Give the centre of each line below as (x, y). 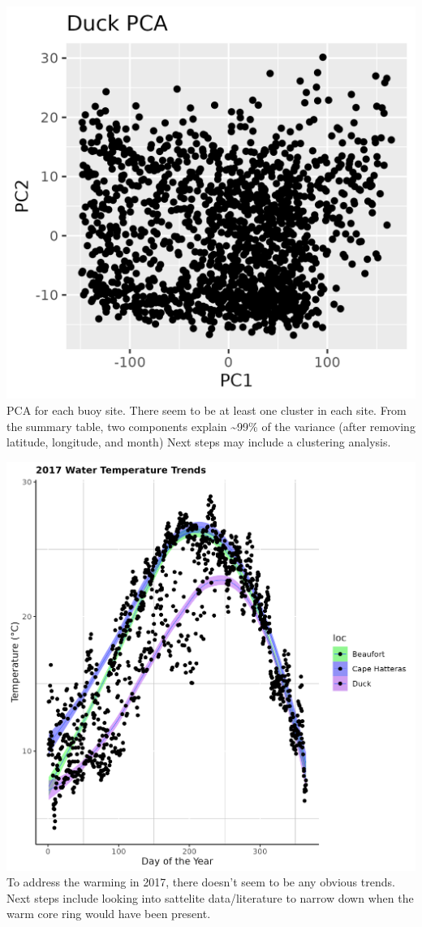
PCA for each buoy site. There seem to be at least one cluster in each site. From (207, 410)
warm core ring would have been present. (109, 914)
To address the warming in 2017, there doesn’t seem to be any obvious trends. (201, 882)
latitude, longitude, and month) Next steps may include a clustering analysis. (199, 442)
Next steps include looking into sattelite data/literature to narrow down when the (210, 897)
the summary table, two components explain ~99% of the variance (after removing (211, 426)
